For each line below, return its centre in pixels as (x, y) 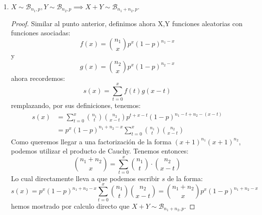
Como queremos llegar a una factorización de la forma (91, 141)
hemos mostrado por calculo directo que (70, 206)
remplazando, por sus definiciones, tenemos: (76, 105)
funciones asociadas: (41, 33)
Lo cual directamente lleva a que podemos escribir (85, 178)
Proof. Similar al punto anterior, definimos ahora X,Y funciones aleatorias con (127, 23)
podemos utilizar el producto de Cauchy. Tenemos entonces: (100, 151)
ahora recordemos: (38, 78)
